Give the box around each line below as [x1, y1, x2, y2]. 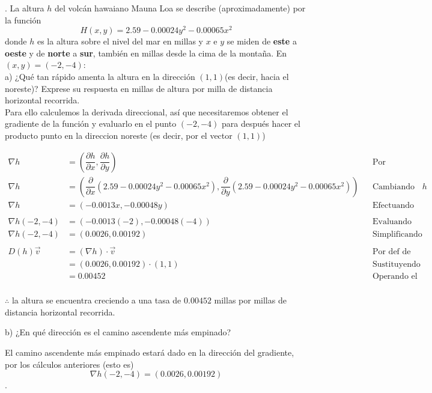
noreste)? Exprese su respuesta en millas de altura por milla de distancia [5, 82, 273, 94]
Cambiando [372, 182, 415, 191]
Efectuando [372, 201, 415, 210]
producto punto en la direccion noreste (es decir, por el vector [5, 129, 233, 142]
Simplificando [372, 230, 422, 239]
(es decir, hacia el [225, 70, 289, 83]
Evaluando [372, 217, 412, 226]
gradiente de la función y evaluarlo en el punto [5, 117, 177, 130]
